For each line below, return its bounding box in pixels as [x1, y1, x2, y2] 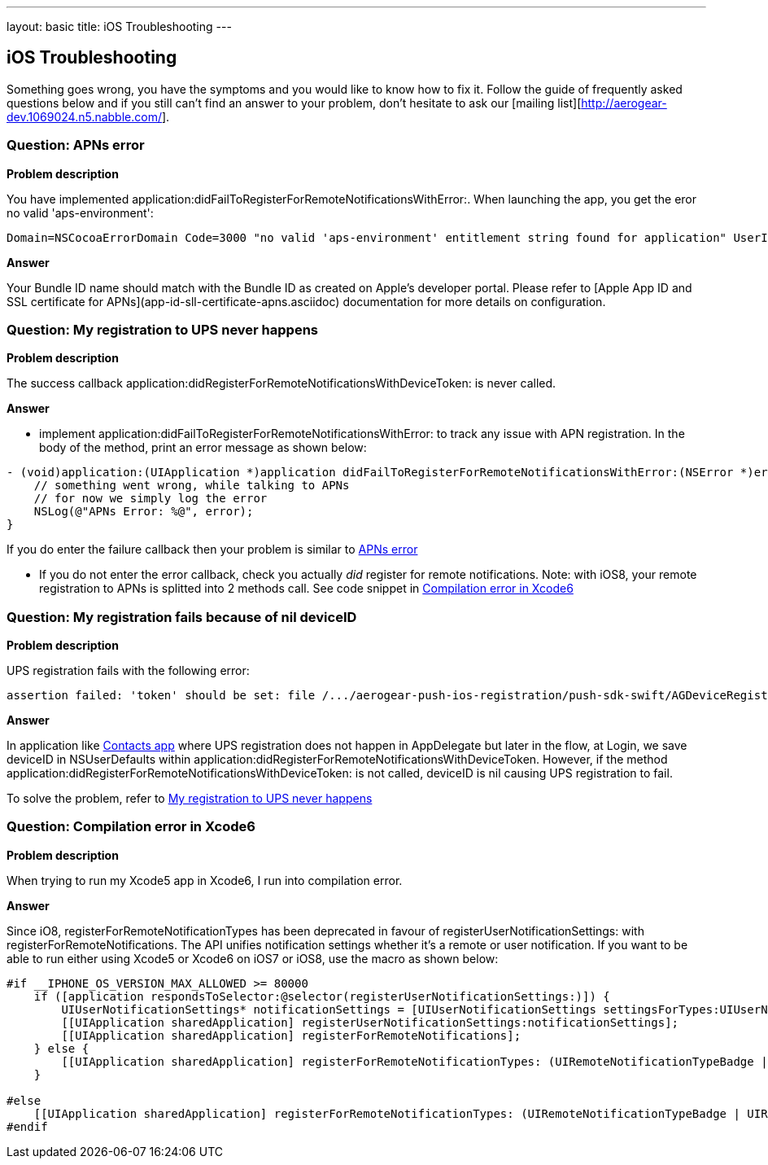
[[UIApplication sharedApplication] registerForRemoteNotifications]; [61, 1028, 521, 1042]
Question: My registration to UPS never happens [7, 321, 319, 338]
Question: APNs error [7, 137, 145, 154]
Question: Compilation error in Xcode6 [7, 818, 255, 835]
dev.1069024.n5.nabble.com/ [7, 109, 162, 124]
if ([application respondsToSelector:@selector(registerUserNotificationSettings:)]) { [33, 989, 610, 1003]
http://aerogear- [581, 95, 667, 110]
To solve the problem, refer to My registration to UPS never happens [7, 791, 373, 806]
